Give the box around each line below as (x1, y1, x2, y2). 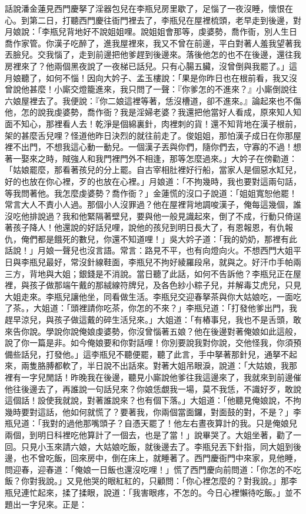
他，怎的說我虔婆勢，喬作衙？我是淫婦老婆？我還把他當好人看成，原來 (5, 106, 277, 118)
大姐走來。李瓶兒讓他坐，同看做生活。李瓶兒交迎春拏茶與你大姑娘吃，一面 (5, 290, 293, 302)
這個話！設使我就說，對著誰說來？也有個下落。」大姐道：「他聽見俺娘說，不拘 (5, 394, 301, 406)
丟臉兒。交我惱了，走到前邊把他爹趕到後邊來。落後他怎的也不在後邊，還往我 (5, 48, 301, 61)
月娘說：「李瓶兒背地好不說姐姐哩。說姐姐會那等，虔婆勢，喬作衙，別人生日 (5, 25, 297, 38)
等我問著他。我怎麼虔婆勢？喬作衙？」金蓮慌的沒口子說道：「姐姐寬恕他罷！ (5, 186, 297, 199)
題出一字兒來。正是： (5, 498, 87, 510)
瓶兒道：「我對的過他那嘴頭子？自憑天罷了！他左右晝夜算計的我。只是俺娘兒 (5, 417, 297, 429)
